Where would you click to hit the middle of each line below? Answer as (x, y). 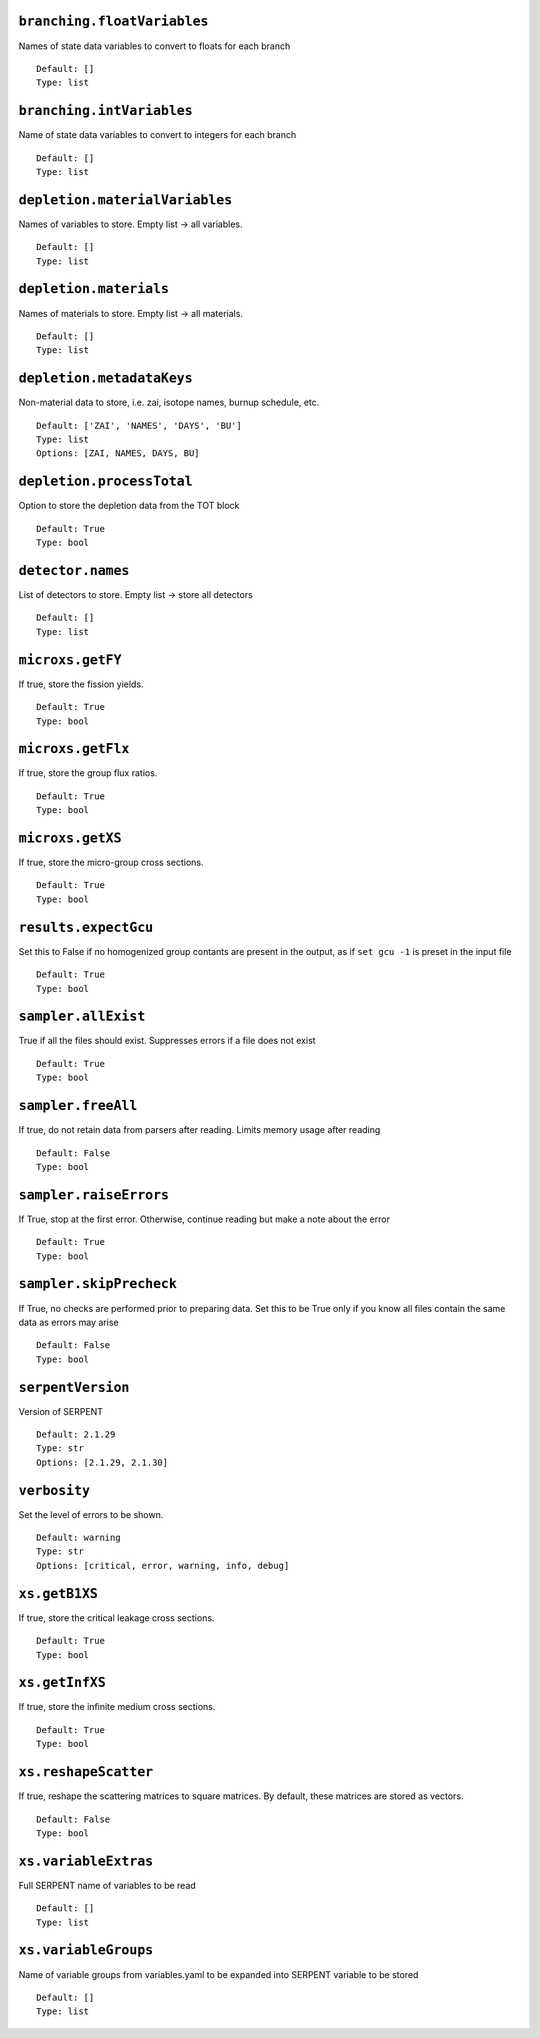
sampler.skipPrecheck (97, 1284)
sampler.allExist (82, 1016)
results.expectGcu (86, 927)
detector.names (74, 570)
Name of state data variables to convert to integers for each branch (157, 135)
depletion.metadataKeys (106, 378)
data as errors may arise (68, 1322)
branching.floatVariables (113, 21)
